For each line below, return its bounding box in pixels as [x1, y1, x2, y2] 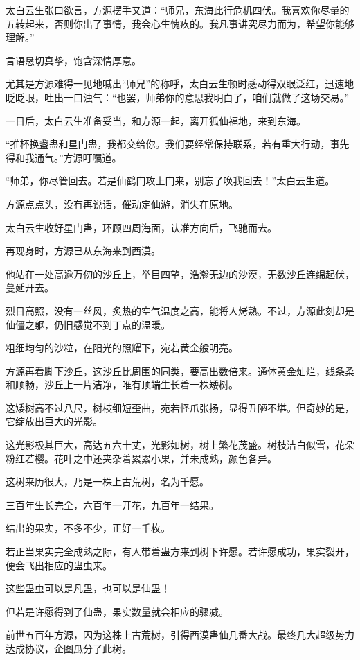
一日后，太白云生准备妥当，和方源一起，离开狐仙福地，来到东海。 [6, 113, 306, 128]
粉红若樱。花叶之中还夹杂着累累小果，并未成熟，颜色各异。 [6, 451, 277, 465]
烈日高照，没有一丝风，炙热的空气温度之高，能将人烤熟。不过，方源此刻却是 [6, 303, 354, 318]
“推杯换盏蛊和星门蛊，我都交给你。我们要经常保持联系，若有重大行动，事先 [6, 137, 350, 151]
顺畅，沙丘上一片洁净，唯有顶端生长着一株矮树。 [15, 377, 238, 392]
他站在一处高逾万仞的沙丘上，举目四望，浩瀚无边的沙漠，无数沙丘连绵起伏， [6, 266, 354, 281]
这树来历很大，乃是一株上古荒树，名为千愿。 [6, 474, 209, 489]
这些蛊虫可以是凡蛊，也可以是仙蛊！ [6, 581, 170, 596]
